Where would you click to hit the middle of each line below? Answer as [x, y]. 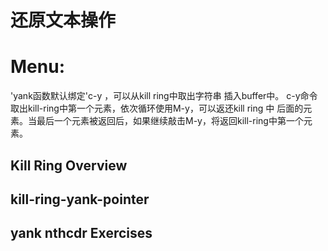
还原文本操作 [63, 20]
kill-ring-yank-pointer [80, 199]
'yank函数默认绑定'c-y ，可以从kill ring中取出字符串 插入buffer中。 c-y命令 [164, 96]
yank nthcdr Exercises [81, 233]
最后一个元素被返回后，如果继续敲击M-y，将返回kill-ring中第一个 [170, 121]
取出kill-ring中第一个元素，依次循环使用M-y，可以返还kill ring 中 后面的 [157, 108]
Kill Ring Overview [69, 165]
